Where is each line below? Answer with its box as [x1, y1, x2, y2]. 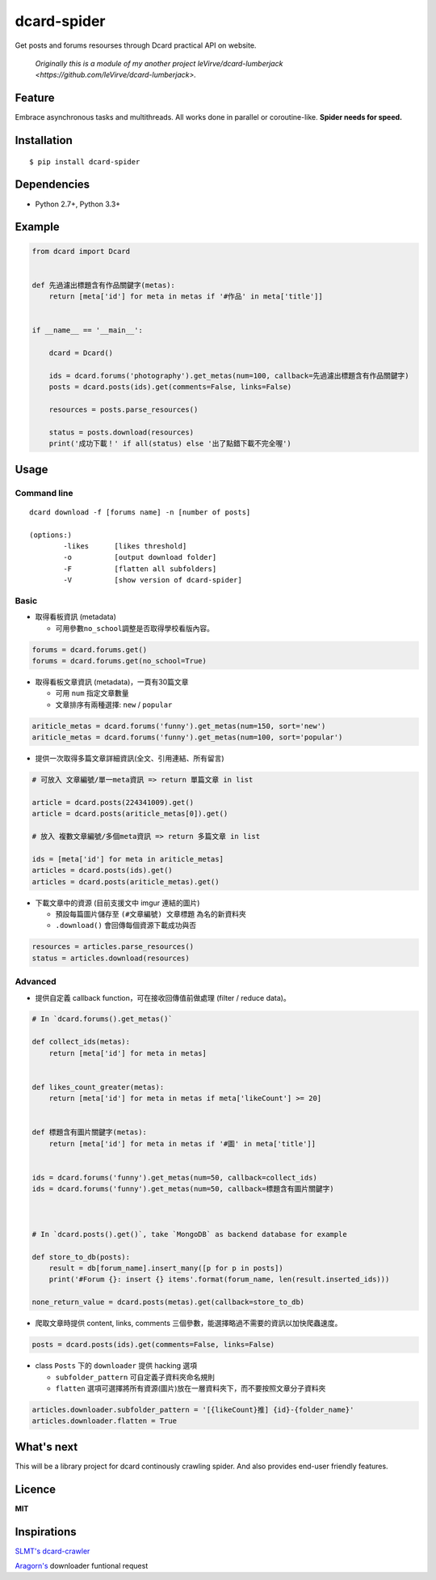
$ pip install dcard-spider [29, 157, 140, 166]
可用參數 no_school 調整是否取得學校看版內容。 [55, 623, 214, 633]
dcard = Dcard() [48, 349, 113, 358]
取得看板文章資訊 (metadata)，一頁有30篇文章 [35, 676, 189, 687]
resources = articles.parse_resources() [31, 942, 194, 951]
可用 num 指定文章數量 [55, 688, 129, 698]
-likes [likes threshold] [63, 541, 187, 550]
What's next [15, 1440, 78, 1454]
